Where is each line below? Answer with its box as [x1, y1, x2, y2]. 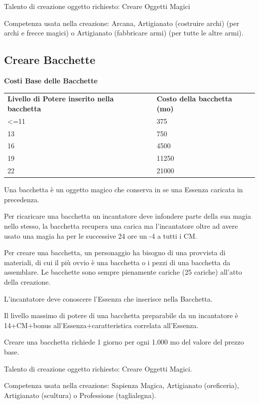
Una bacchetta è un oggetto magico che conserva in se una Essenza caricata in [4, 184, 243, 195]
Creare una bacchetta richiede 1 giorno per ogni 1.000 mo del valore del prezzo [4, 337, 244, 347]
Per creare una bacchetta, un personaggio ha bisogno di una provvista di [4, 247, 226, 258]
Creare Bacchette [4, 52, 96, 67]
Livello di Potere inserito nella [7, 93, 114, 104]
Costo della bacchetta [156, 93, 232, 104]
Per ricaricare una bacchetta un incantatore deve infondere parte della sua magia [4, 211, 251, 221]
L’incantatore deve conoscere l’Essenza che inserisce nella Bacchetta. [4, 293, 213, 304]
